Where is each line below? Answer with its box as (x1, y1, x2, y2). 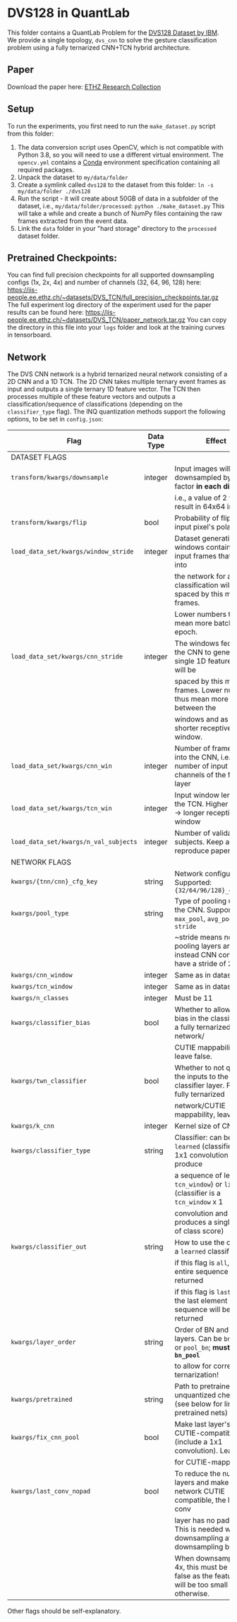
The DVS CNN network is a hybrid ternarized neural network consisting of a (7, 370, 228, 378)
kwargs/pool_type (11, 909, 69, 918)
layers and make (174, 1477, 229, 1487)
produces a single (174, 1218, 234, 1227)
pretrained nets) (174, 1408, 228, 1418)
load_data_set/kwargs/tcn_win (11, 805, 113, 812)
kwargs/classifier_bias (11, 1019, 91, 1027)
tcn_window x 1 (174, 1197, 224, 1207)
